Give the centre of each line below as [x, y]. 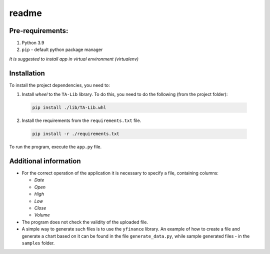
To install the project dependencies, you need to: [59, 85]
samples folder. [38, 243]
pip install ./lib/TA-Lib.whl [69, 108]
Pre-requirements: [39, 31]
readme [25, 13]
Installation [27, 73]
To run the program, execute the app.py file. [55, 147]
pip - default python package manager [62, 49]
